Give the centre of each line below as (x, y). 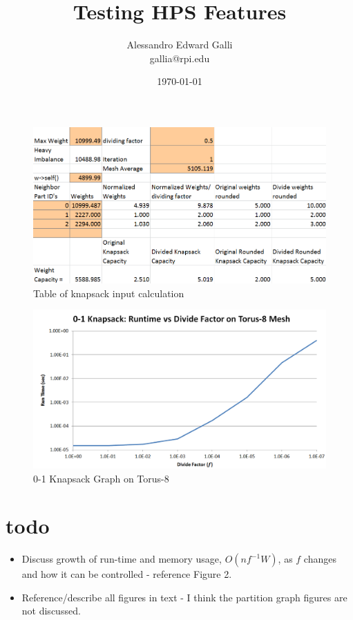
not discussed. (51, 611)
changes (320, 559)
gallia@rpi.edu (180, 58)
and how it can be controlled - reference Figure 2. (127, 574)
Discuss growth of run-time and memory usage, (122, 559)
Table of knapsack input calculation (109, 293)
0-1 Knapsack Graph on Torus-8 (101, 478)
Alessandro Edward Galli (180, 45)
